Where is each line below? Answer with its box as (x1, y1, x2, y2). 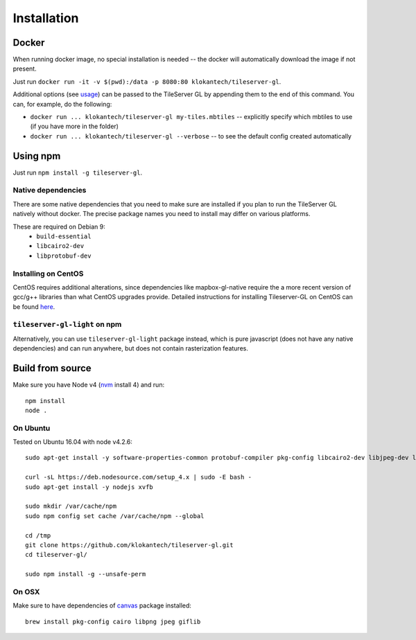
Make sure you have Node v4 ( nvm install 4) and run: (12, 381, 165, 389)
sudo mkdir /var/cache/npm (25, 502, 117, 510)
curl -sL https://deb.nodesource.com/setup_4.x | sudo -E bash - (25, 473, 252, 481)
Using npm (12, 150, 61, 162)
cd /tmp (25, 531, 51, 540)
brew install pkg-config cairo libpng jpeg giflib (25, 617, 201, 625)
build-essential (36, 233, 92, 240)
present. (12, 64, 37, 73)
